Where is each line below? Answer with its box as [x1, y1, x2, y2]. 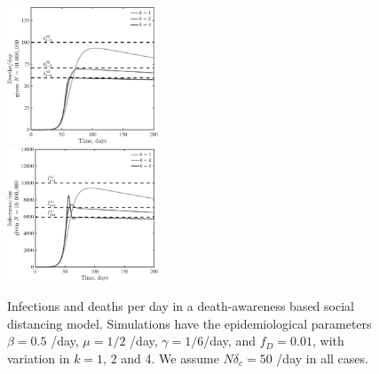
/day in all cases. [276, 348, 368, 367]
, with [312, 331, 344, 350]
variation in [7, 348, 70, 367]
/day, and [203, 331, 256, 350]
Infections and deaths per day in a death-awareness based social [7, 296, 354, 314]
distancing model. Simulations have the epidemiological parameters [7, 314, 372, 332]
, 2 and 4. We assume [103, 348, 219, 367]
